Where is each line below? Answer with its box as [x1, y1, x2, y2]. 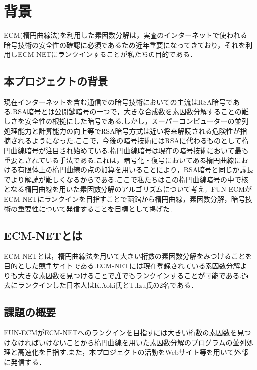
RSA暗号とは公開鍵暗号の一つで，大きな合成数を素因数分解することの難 [12, 106, 249, 116]
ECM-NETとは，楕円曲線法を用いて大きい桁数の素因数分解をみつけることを [4, 251, 252, 261]
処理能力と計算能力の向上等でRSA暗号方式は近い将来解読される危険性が [4, 125, 240, 136]
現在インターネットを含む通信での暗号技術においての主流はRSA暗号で [4, 97, 233, 107]
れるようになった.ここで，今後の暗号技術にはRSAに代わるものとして [17, 135, 242, 146]
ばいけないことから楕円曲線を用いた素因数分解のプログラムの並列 [31, 337, 247, 347]
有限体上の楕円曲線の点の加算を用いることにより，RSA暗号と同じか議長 [17, 164, 254, 175]
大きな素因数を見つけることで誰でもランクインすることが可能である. [17, 270, 242, 280]
